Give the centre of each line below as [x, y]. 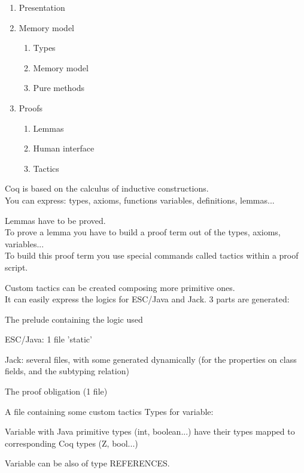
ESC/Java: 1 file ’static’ [48, 339]
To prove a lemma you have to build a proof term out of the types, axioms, [143, 232]
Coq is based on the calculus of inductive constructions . [107, 188]
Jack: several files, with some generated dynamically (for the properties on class [151, 359]
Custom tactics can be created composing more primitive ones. [120, 287]
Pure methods [59, 88]
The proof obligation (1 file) [56, 391]
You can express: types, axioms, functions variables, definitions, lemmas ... [140, 200]
